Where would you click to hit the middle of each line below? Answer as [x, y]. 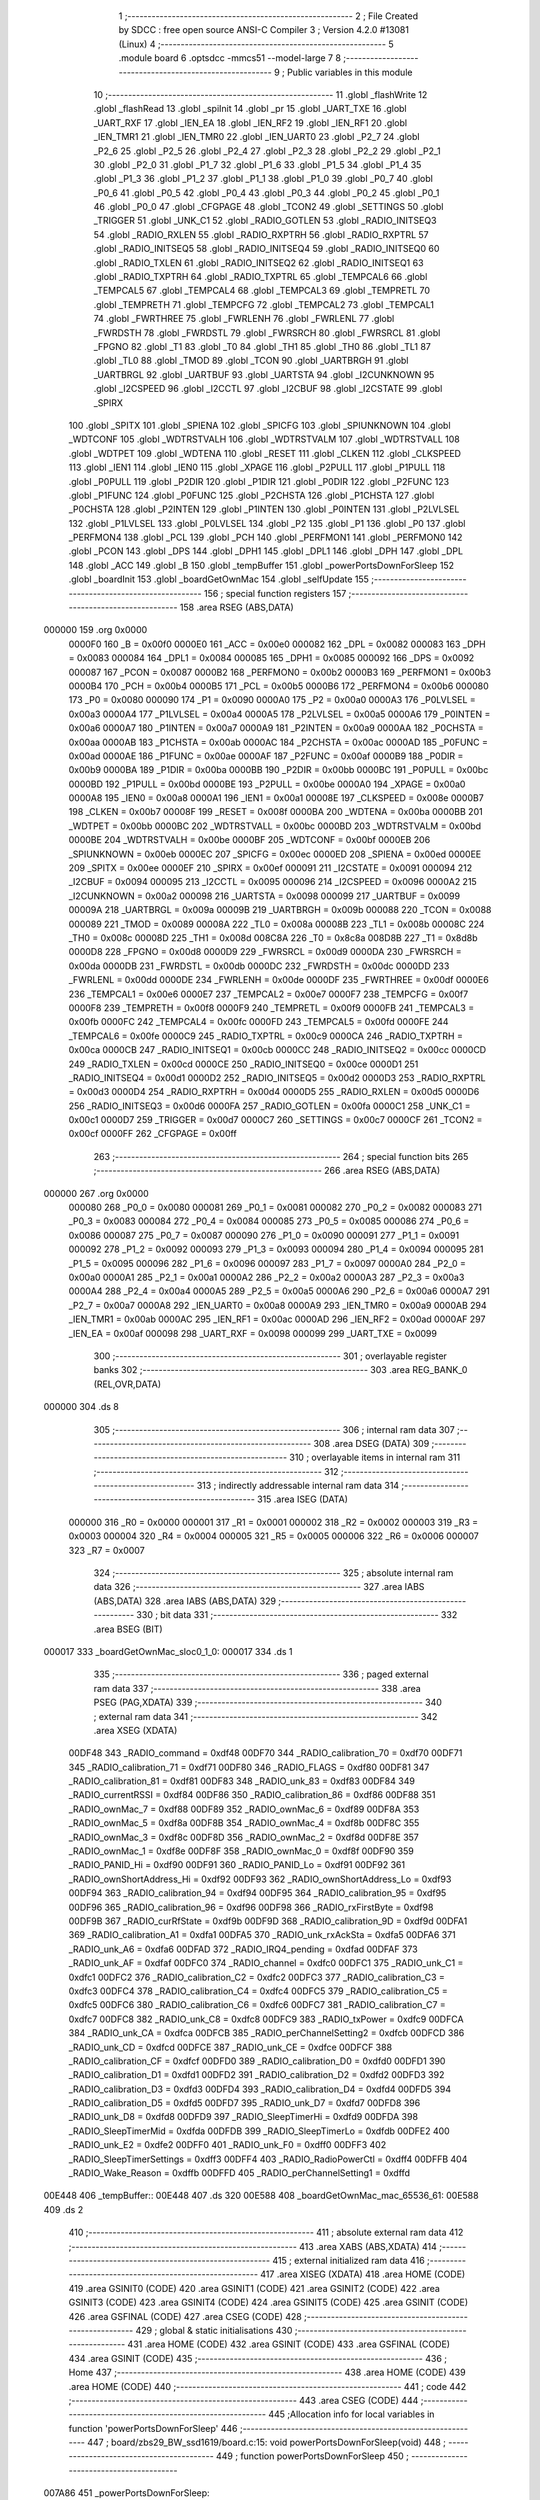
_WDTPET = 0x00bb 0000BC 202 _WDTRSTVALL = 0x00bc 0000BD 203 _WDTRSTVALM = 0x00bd [275, 826]
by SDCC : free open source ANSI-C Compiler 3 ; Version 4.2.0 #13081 [264, 30]
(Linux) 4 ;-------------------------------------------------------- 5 [256, 44]
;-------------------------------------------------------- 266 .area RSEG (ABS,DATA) [267, 1171]
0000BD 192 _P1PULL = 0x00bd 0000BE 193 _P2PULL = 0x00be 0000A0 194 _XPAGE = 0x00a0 [267, 784]
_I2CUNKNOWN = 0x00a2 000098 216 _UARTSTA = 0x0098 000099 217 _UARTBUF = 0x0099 [264, 896]
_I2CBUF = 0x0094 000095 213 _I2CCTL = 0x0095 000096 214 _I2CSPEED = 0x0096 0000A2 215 [272, 882]
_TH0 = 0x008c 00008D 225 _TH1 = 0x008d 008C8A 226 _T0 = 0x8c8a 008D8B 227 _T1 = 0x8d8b [273, 938]
